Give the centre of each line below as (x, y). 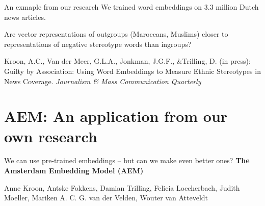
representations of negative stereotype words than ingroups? (98, 44)
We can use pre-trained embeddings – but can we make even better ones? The (127, 160)
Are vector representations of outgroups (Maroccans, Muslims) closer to (116, 34)
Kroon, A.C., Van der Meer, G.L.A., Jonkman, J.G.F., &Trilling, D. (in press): (127, 61)
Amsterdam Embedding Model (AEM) (74, 171)
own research (51, 136)
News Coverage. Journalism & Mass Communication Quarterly (103, 81)
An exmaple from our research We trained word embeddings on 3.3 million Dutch (131, 7)
